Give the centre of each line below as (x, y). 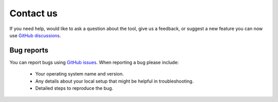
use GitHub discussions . (35, 35)
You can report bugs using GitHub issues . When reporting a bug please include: (94, 62)
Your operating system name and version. (80, 74)
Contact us (33, 13)
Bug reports (29, 50)
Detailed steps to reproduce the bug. (74, 88)
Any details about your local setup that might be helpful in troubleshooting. (115, 81)
